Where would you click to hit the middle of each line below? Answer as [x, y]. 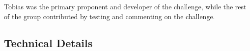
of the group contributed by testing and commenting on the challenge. [110, 16]
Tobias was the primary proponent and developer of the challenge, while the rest [125, 6]
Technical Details [48, 42]
